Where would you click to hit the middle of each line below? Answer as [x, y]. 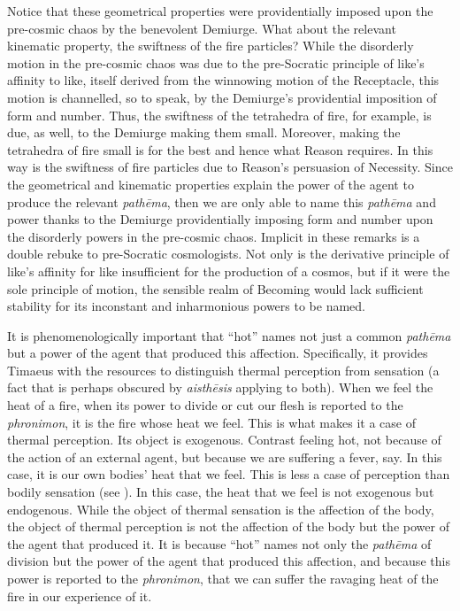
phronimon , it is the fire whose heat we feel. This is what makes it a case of [211, 422]
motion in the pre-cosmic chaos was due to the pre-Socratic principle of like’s [216, 62]
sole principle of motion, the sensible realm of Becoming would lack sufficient [215, 288]
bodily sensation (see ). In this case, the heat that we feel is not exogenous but [221, 492]
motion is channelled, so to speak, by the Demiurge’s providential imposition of [222, 97]
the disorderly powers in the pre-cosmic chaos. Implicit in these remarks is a [214, 236]
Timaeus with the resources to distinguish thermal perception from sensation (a [223, 370]
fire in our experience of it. [80, 596]
